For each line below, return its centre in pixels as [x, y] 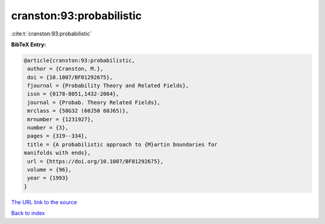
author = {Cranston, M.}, [65, 69]
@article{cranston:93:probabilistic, [79, 60]
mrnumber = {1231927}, [61, 119]
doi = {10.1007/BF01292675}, [70, 77]
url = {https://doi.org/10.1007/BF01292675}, [95, 161]
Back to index [28, 213]
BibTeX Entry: [29, 44]
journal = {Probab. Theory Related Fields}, [94, 102]
